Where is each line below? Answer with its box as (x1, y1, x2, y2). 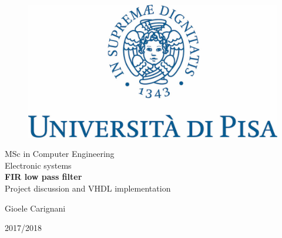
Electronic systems (5, 159, 72, 171)
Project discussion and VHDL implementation (5, 182, 171, 194)
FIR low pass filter (5, 170, 82, 183)
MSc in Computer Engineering (5, 148, 115, 160)
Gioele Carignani (5, 202, 66, 214)
